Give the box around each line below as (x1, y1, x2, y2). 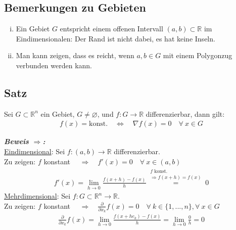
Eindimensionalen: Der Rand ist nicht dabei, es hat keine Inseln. (16, 33, 215, 43)
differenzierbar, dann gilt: (146, 108, 225, 119)
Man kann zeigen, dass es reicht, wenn (16, 50, 134, 61)
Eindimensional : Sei (4, 146, 65, 156)
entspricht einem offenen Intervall (60, 23, 163, 34)
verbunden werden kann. (16, 60, 92, 70)
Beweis (4, 136, 29, 147)
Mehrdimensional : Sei (4, 191, 71, 201)
